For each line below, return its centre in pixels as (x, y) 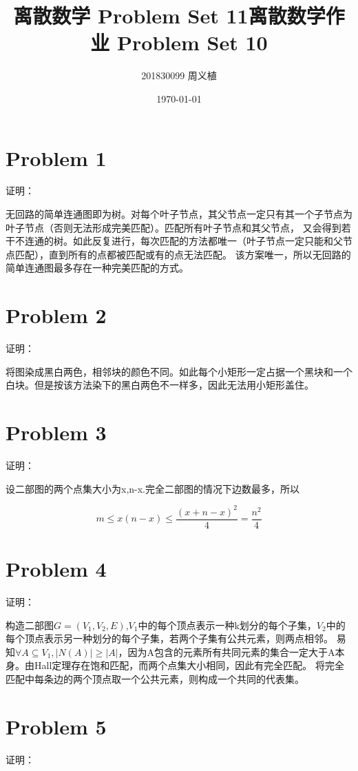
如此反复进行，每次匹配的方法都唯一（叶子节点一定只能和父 (208, 241)
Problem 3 (56, 432)
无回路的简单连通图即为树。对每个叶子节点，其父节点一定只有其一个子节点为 (179, 214)
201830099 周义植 (179, 75)
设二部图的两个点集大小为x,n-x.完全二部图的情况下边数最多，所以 (153, 488)
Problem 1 (56, 157)
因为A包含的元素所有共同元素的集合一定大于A (231, 651)
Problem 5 (56, 726)
